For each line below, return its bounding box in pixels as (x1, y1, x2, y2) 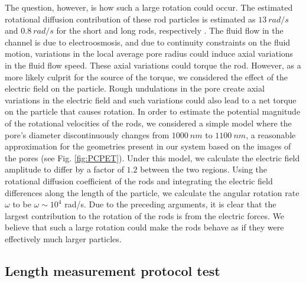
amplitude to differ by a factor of (5, 163, 124, 175)
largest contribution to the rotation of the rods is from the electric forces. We (5, 209, 285, 222)
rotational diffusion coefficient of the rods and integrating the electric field (5, 174, 273, 187)
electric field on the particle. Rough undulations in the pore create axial (5, 82, 265, 95)
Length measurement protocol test (5, 261, 220, 279)
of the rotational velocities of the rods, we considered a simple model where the (5, 116, 292, 129)
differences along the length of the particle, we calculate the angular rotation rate (5, 186, 300, 199)
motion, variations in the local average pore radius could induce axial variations (5, 47, 294, 60)
